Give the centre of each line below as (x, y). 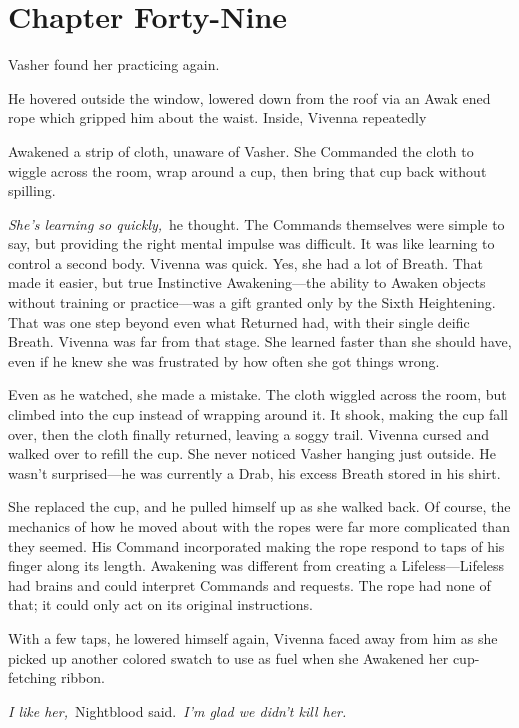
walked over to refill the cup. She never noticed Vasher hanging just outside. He (252, 453)
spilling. (32, 190)
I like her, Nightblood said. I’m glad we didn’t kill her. (177, 710)
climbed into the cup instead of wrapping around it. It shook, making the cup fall (258, 414)
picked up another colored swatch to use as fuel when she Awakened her (228, 657)
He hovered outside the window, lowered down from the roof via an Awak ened (249, 97)
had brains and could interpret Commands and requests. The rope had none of (249, 584)
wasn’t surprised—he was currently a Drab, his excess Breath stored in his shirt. (254, 472)
